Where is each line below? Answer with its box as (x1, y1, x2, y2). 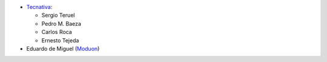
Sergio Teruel (41, 12, 75, 19)
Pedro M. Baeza (41, 20, 82, 27)
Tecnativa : (26, 4, 53, 10)
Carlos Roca (41, 29, 72, 36)
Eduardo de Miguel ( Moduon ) (26, 45, 100, 52)
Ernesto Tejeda (41, 36, 79, 44)
